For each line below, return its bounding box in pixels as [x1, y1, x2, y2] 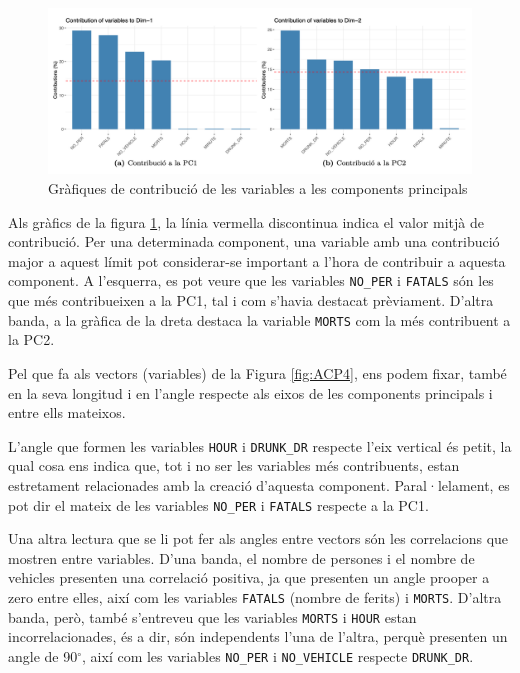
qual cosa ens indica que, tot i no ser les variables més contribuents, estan [8, 455, 460, 476]
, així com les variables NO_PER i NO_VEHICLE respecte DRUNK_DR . [82, 645, 474, 666]
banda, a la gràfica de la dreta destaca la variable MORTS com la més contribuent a [8, 309, 511, 330]
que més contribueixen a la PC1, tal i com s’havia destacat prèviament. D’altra [8, 290, 494, 311]
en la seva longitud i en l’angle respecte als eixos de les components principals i [8, 382, 493, 403]
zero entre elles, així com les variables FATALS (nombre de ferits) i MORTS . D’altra [8, 586, 502, 607]
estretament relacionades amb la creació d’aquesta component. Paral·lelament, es [8, 474, 510, 495]
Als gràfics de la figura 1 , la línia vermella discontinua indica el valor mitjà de [8, 211, 485, 232]
